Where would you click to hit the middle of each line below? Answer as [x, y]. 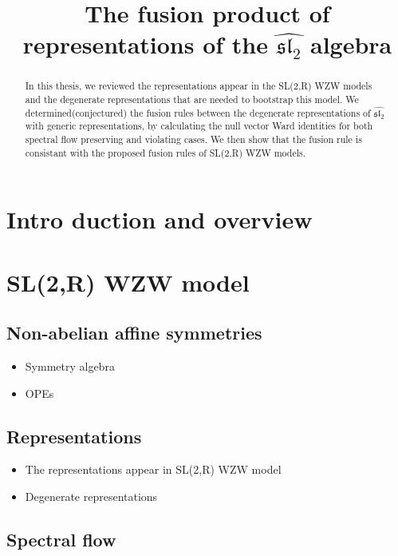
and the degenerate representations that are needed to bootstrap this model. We [192, 99]
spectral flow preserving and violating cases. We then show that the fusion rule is [193, 139]
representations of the [145, 44]
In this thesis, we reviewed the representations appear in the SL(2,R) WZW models [199, 86]
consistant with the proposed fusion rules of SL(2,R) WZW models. [166, 152]
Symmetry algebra [70, 366]
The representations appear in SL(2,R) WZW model [153, 469]
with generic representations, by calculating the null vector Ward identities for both [199, 126]
